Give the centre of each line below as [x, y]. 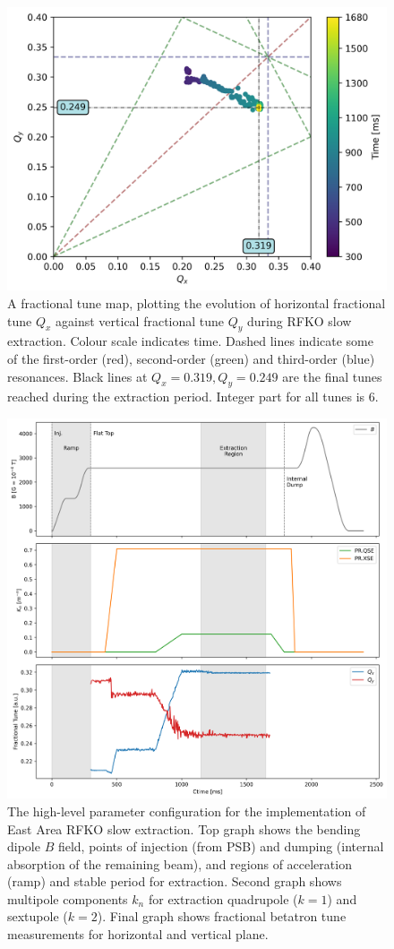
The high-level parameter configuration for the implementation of [187, 811]
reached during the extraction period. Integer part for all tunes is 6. [193, 397]
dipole [24, 846]
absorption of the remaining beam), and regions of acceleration [180, 863]
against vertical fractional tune [140, 320]
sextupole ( [38, 916]
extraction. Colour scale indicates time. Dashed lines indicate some [190, 341]
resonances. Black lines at [77, 376]
